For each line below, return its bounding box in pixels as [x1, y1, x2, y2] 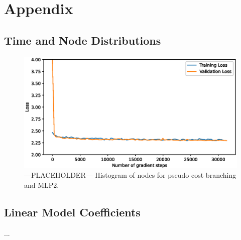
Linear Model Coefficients [4, 204, 141, 219]
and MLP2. [24, 179, 59, 190]
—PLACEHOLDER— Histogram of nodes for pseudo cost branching [24, 170, 236, 180]
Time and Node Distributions [4, 32, 161, 48]
